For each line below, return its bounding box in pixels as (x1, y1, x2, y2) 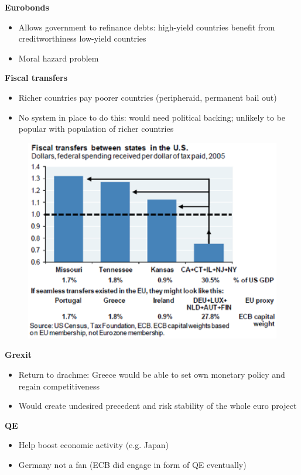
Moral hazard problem (18, 52, 99, 64)
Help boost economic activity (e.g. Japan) (18, 439, 169, 451)
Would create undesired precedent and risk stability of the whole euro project (18, 399, 297, 412)
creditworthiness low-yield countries (18, 32, 146, 45)
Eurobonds (5, 1, 49, 13)
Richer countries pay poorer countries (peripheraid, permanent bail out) (18, 91, 277, 103)
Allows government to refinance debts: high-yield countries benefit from (18, 20, 275, 33)
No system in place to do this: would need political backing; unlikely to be (18, 111, 286, 123)
